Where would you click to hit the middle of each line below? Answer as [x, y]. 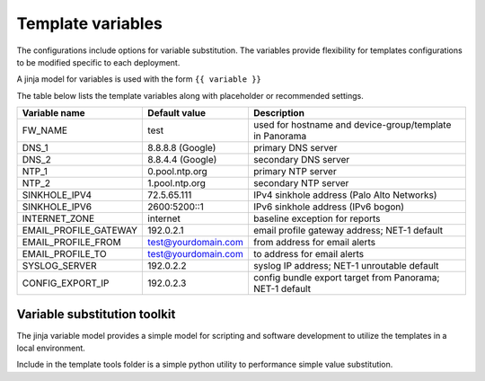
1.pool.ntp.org [176, 183]
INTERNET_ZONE [58, 218]
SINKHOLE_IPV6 [57, 207]
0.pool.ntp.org [178, 172]
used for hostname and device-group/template [352, 125]
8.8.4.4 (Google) [182, 160]
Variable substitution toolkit [96, 314]
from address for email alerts [314, 243]
